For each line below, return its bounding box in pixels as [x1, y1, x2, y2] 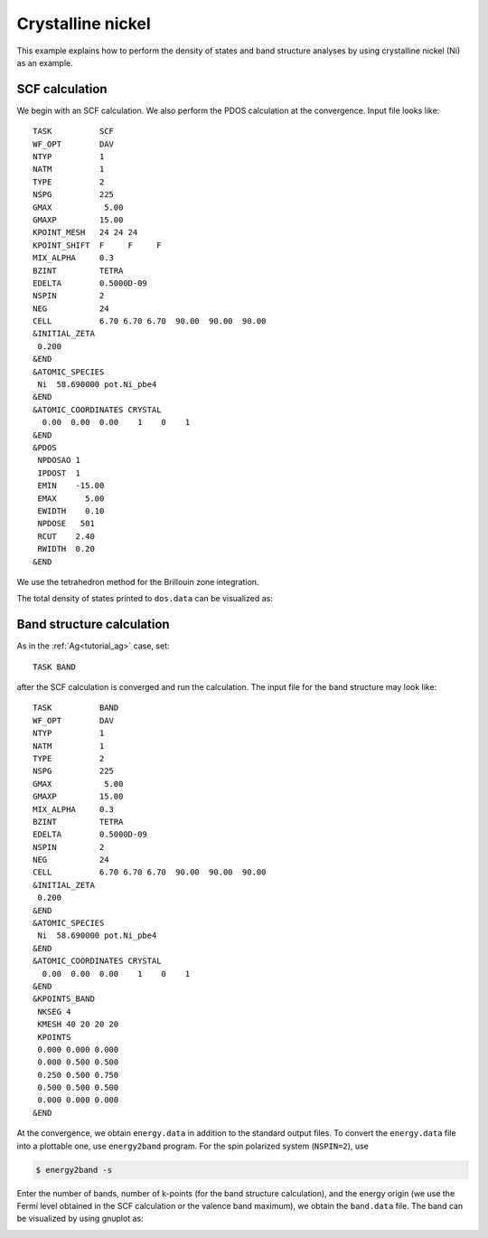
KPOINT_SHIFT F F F [33, 240, 162, 250]
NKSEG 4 [37, 1006, 71, 1016]
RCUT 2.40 [37, 531, 95, 542]
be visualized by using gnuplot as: [16, 1213, 144, 1224]
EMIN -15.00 [37, 480, 105, 491]
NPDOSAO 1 [37, 455, 81, 466]
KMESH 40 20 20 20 [37, 1019, 119, 1030]
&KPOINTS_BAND [33, 994, 95, 1004]
